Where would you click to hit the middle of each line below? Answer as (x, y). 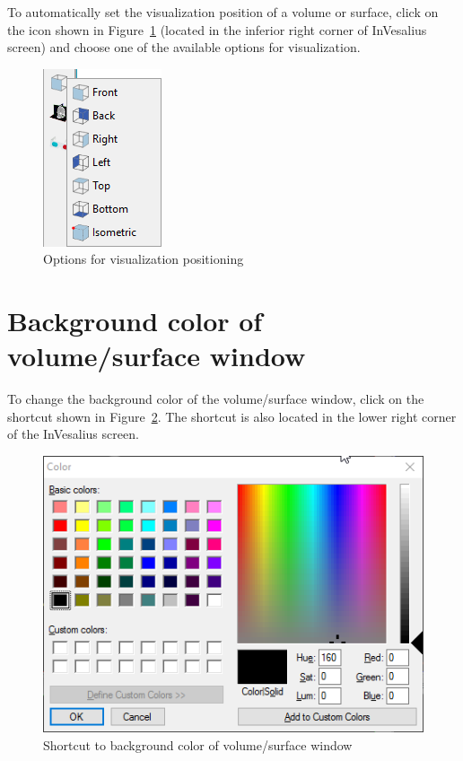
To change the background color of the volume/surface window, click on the (216, 399)
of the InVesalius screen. (73, 434)
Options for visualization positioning (144, 259)
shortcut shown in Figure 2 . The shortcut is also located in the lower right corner (232, 416)
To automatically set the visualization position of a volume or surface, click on (223, 12)
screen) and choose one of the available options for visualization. (184, 47)
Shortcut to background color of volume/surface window (198, 744)
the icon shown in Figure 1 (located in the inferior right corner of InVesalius (217, 29)
